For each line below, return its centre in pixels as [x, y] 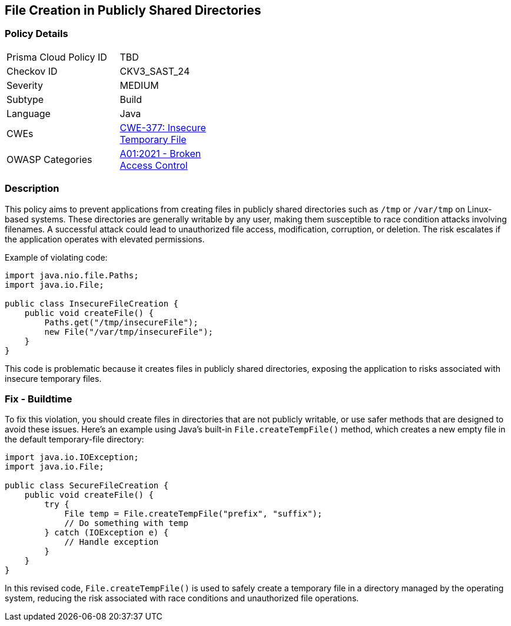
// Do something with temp [126, 523]
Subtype [25, 99]
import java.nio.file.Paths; [72, 275]
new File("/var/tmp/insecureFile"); [129, 332]
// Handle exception [112, 542]
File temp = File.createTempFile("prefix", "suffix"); [193, 514]
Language [29, 113]
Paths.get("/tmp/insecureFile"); [121, 322]
